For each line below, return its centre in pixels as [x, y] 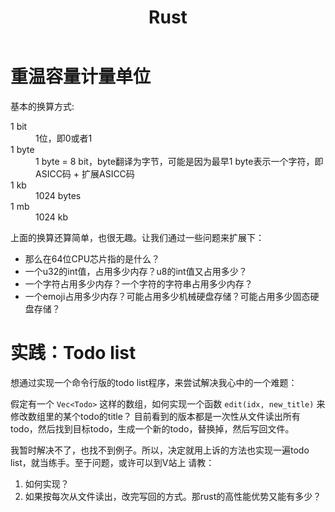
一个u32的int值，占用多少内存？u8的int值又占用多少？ [136, 271]
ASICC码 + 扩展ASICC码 [85, 173]
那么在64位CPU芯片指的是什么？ [92, 258]
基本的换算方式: [42, 106]
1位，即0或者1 [64, 138]
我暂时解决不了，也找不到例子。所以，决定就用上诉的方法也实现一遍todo [160, 450]
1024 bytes [58, 195]
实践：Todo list [73, 353]
